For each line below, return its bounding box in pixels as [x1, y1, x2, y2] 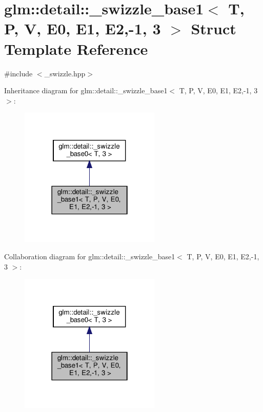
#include [4, 68, 33, 78]
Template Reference [4, 38, 148, 59]
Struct [191, 18, 236, 39]
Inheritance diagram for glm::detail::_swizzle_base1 [4, 85, 168, 96]
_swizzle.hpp [44, 68, 86, 78]
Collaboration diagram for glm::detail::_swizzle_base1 [4, 251, 175, 261]
